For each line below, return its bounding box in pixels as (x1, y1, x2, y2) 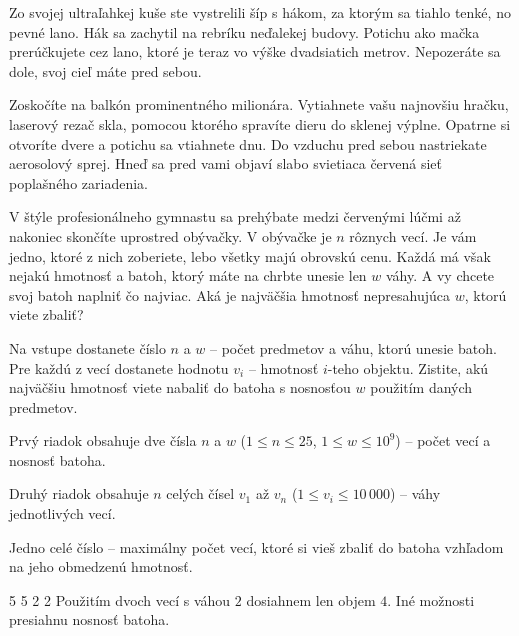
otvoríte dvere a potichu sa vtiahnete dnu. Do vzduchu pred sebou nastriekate (9, 133, 487, 154)
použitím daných (370, 377, 473, 398)
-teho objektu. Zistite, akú (327, 357, 489, 378)
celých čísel (166, 483, 235, 504)
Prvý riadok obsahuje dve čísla (9, 430, 197, 451)
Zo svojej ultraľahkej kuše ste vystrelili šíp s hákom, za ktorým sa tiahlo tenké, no (9, 2, 511, 22)
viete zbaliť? (9, 304, 84, 325)
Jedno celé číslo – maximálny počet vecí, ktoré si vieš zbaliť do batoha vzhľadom (9, 536, 504, 557)
